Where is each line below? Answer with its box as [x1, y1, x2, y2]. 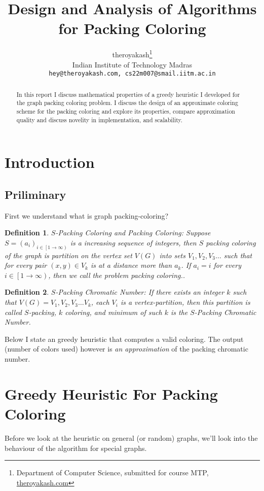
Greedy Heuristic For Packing [5, 383, 218, 404]
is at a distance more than [90, 260, 172, 270]
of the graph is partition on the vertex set [5, 250, 132, 260]
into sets [159, 250, 185, 260]
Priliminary [5, 186, 66, 202]
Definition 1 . [5, 227, 49, 238]
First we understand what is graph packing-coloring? [5, 210, 168, 221]
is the [170, 306, 188, 317]
